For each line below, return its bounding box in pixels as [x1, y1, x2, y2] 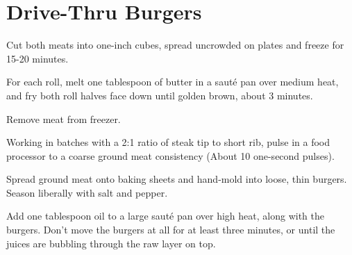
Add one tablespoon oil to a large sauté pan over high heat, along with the [6, 208, 324, 223]
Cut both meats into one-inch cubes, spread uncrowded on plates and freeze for [6, 38, 344, 52]
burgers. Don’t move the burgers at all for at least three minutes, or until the [6, 222, 335, 237]
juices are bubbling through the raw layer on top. [6, 236, 216, 250]
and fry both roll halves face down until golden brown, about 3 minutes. [6, 88, 313, 102]
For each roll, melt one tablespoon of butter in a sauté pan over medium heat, [6, 74, 339, 89]
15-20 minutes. [6, 51, 69, 65]
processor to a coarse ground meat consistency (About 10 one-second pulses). [6, 148, 335, 163]
